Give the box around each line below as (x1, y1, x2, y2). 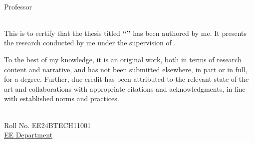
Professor (4, 1, 32, 11)
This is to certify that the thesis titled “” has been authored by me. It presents (4, 27, 247, 38)
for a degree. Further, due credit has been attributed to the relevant (4, 74, 212, 84)
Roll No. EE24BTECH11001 (4, 120, 91, 130)
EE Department (4, 130, 53, 140)
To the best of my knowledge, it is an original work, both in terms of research (4, 54, 242, 64)
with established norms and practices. (4, 93, 119, 104)
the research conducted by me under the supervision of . (4, 37, 176, 48)
